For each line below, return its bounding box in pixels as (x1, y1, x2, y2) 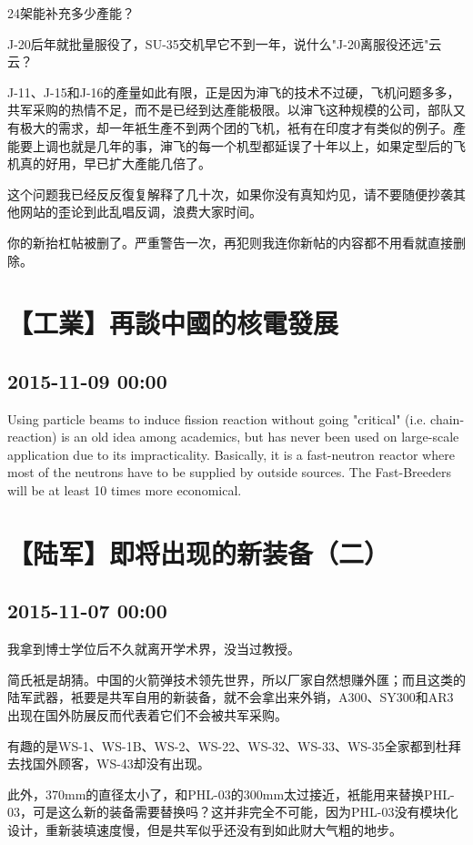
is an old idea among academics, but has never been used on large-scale (61, 427, 459, 446)
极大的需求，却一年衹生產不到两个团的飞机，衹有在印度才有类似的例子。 (19, 117, 453, 137)
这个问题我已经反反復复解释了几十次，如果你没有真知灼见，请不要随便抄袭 (7, 184, 453, 203)
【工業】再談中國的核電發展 (7, 304, 339, 341)
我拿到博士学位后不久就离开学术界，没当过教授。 (7, 639, 300, 658)
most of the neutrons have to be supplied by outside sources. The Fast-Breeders (7, 463, 452, 482)
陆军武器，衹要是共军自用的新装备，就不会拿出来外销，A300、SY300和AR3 (7, 687, 454, 707)
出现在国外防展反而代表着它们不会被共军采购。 (7, 706, 287, 725)
